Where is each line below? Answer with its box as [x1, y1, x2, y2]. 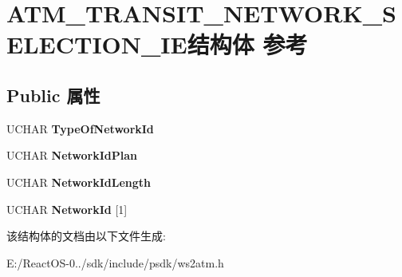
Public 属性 [6, 82, 100, 107]
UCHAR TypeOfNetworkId [6, 120, 154, 137]
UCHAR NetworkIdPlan [6, 147, 138, 164]
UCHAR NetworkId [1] [6, 200, 128, 217]
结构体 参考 [187, 28, 308, 61]
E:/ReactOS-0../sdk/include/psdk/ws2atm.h [6, 254, 224, 271]
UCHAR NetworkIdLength [6, 173, 152, 190]
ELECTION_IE [6, 28, 187, 61]
